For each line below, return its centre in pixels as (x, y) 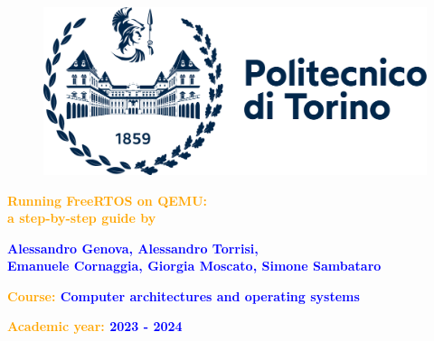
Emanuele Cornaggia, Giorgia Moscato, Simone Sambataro (194, 266)
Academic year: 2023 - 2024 (95, 326)
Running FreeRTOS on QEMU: (108, 200)
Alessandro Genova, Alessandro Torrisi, (133, 248)
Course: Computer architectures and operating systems (184, 295)
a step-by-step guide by (82, 218)
